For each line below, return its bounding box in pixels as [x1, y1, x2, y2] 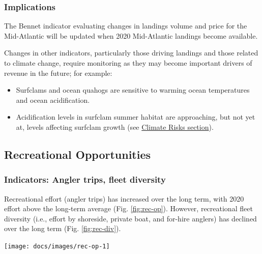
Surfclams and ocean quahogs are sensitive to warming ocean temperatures [16, 84, 250, 95]
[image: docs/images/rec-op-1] [4, 242, 110, 250]
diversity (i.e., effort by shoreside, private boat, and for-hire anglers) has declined [4, 213, 257, 223]
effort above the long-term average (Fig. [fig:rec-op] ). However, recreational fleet [4, 203, 253, 214]
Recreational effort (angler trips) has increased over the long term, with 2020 [4, 193, 244, 204]
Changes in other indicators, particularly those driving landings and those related [4, 47, 258, 58]
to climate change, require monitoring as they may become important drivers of [4, 58, 252, 68]
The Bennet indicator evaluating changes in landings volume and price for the [4, 20, 247, 31]
